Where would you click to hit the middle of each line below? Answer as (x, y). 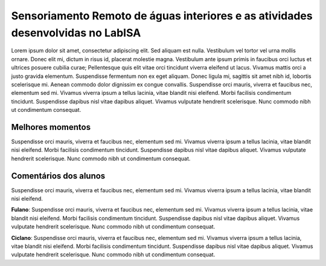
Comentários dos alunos (58, 176)
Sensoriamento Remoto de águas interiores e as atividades (162, 16)
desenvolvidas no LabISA (76, 33)
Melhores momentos (51, 127)
